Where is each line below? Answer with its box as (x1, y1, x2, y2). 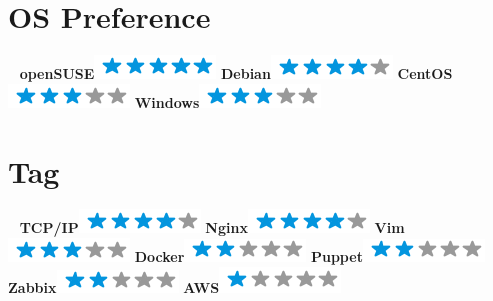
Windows (134, 91, 200, 112)
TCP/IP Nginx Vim (19, 217, 405, 238)
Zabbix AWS (8, 276, 220, 297)
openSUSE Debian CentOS (19, 63, 453, 84)
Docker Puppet (134, 246, 363, 267)
